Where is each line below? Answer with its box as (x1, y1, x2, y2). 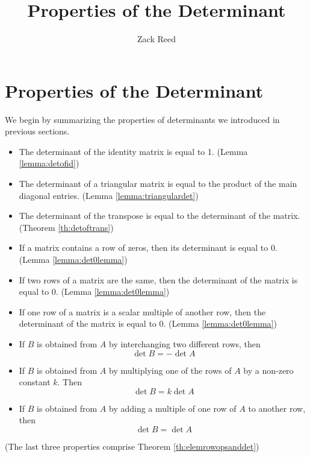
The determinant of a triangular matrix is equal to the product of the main (19, 177, 297, 190)
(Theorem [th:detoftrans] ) (19, 221, 114, 233)
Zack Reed (137, 33, 176, 45)
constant (19, 376, 51, 388)
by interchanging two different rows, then (109, 337, 261, 350)
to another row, (248, 402, 306, 414)
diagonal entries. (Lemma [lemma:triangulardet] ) (19, 189, 199, 201)
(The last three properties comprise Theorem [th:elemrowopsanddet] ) (5, 440, 259, 452)
